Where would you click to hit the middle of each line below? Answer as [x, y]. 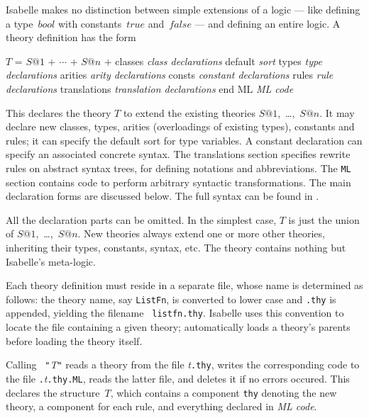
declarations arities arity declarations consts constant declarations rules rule [170, 75]
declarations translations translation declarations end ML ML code [150, 88]
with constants [90, 23]
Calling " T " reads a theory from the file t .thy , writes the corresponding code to [183, 365]
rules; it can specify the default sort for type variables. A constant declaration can [184, 140]
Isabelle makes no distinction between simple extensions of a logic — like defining [183, 9]
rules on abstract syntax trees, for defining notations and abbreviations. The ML [178, 168]
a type [20, 23]
